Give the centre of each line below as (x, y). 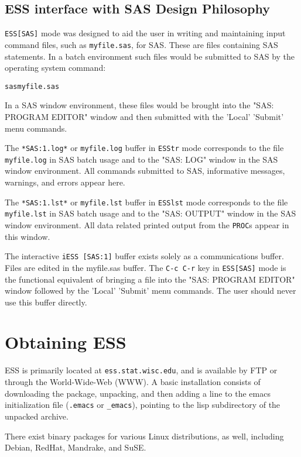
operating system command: (55, 68)
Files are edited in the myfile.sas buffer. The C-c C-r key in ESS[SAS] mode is (146, 267)
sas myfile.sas (32, 86)
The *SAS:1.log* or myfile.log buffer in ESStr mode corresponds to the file (144, 148)
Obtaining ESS (66, 342)
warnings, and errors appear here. (65, 182)
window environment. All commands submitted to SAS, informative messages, (145, 171)
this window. (28, 236)
